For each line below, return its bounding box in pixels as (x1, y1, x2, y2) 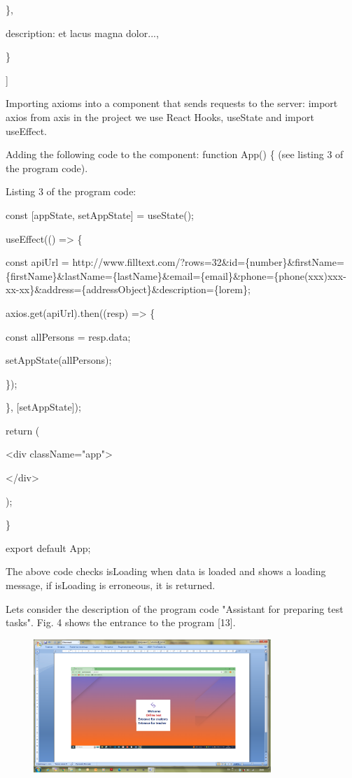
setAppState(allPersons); (6, 353, 112, 367)
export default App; (6, 540, 91, 555)
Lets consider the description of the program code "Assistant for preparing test (6, 601, 344, 616)
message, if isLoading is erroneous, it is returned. (6, 578, 216, 593)
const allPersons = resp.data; (6, 329, 131, 344)
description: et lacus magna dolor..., (6, 25, 159, 40)
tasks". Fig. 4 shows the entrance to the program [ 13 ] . (6, 615, 236, 630)
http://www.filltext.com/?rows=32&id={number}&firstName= (72, 255, 344, 269)
